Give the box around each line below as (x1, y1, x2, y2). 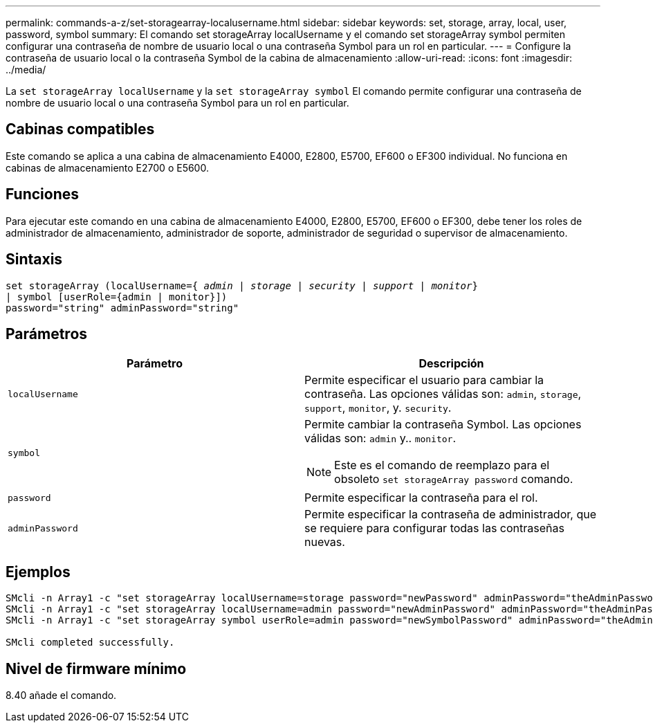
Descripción (419, 356, 484, 371)
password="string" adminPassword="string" (6, 302, 239, 313)
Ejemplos (6, 563, 71, 581)
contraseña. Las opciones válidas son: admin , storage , (304, 387, 582, 401)
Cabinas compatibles (6, 120, 155, 138)
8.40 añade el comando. (6, 689, 117, 702)
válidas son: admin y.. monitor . (304, 431, 457, 446)
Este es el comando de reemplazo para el (334, 458, 550, 473)
